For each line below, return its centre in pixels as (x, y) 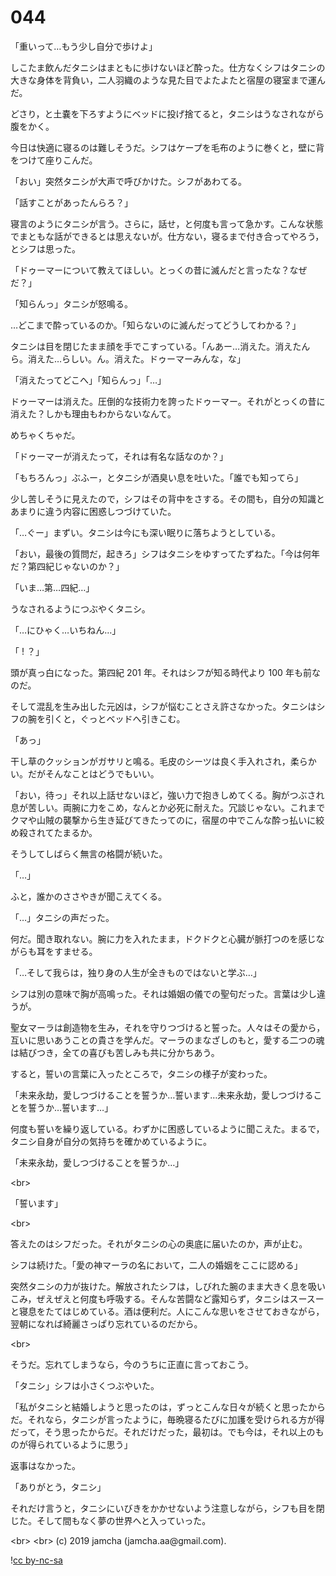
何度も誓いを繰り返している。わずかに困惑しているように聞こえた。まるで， (167, 1128)
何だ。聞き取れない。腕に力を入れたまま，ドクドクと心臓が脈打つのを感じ (163, 938)
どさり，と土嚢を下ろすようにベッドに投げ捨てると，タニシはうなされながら (167, 113)
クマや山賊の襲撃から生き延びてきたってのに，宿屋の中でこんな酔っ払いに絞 (167, 820)
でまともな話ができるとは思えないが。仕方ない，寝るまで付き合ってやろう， (167, 236)
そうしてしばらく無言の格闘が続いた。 (89, 853)
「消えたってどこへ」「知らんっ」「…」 (88, 380)
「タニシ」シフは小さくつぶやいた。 (85, 1385)
